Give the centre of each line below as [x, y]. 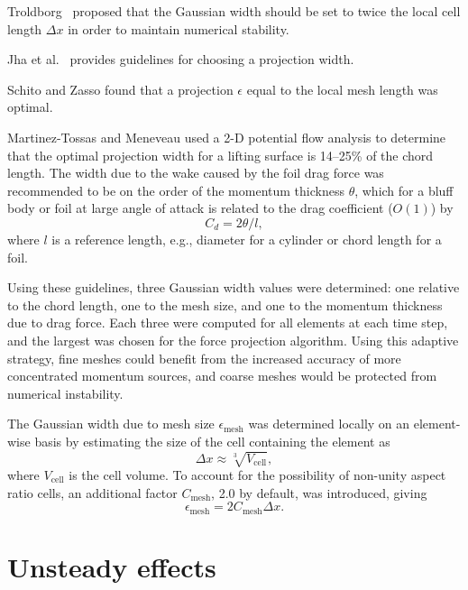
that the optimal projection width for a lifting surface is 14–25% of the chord [220, 155]
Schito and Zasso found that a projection [120, 89]
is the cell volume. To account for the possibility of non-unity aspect [257, 475]
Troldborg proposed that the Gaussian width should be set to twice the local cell [234, 11]
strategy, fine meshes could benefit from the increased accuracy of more [204, 358]
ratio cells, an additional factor [92, 492]
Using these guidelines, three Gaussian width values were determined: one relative [234, 287]
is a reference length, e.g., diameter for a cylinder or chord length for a [247, 239]
